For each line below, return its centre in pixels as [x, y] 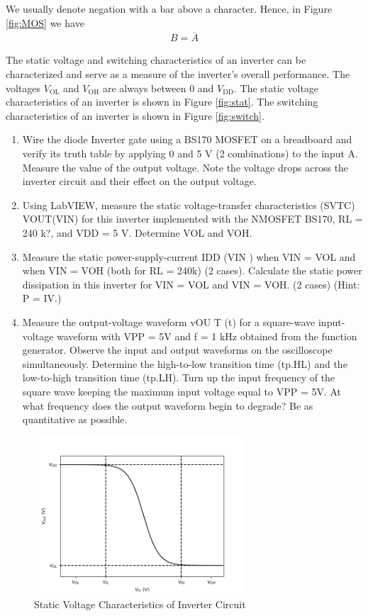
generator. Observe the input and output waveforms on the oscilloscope [177, 350]
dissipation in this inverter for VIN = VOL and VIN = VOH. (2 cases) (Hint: [191, 284]
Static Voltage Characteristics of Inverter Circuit [140, 604]
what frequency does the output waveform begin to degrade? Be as [168, 405]
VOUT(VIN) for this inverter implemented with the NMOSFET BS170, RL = [193, 219]
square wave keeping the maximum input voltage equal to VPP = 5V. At [182, 391]
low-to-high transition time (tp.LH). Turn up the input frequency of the [179, 377]
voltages [23, 88]
